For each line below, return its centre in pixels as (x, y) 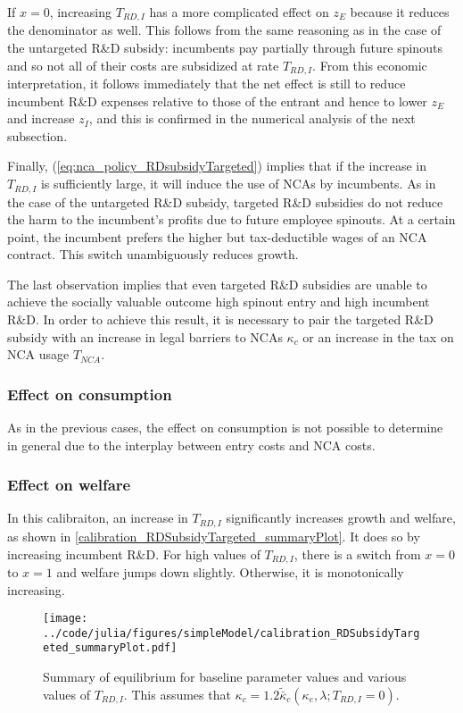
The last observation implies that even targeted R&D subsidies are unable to (217, 284)
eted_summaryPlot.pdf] (110, 648)
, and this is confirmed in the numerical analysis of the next (252, 118)
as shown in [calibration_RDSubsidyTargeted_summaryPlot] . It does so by (214, 536)
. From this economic (370, 65)
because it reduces (400, 12)
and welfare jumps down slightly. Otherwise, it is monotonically (230, 571)
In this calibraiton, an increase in (98, 518)
